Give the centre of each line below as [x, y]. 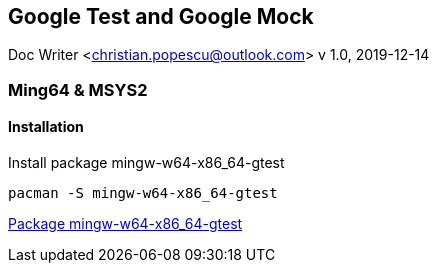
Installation [46, 127]
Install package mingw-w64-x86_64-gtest [146, 163]
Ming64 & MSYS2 [78, 89]
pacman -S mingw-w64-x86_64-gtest [143, 193]
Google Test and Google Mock [161, 16]
